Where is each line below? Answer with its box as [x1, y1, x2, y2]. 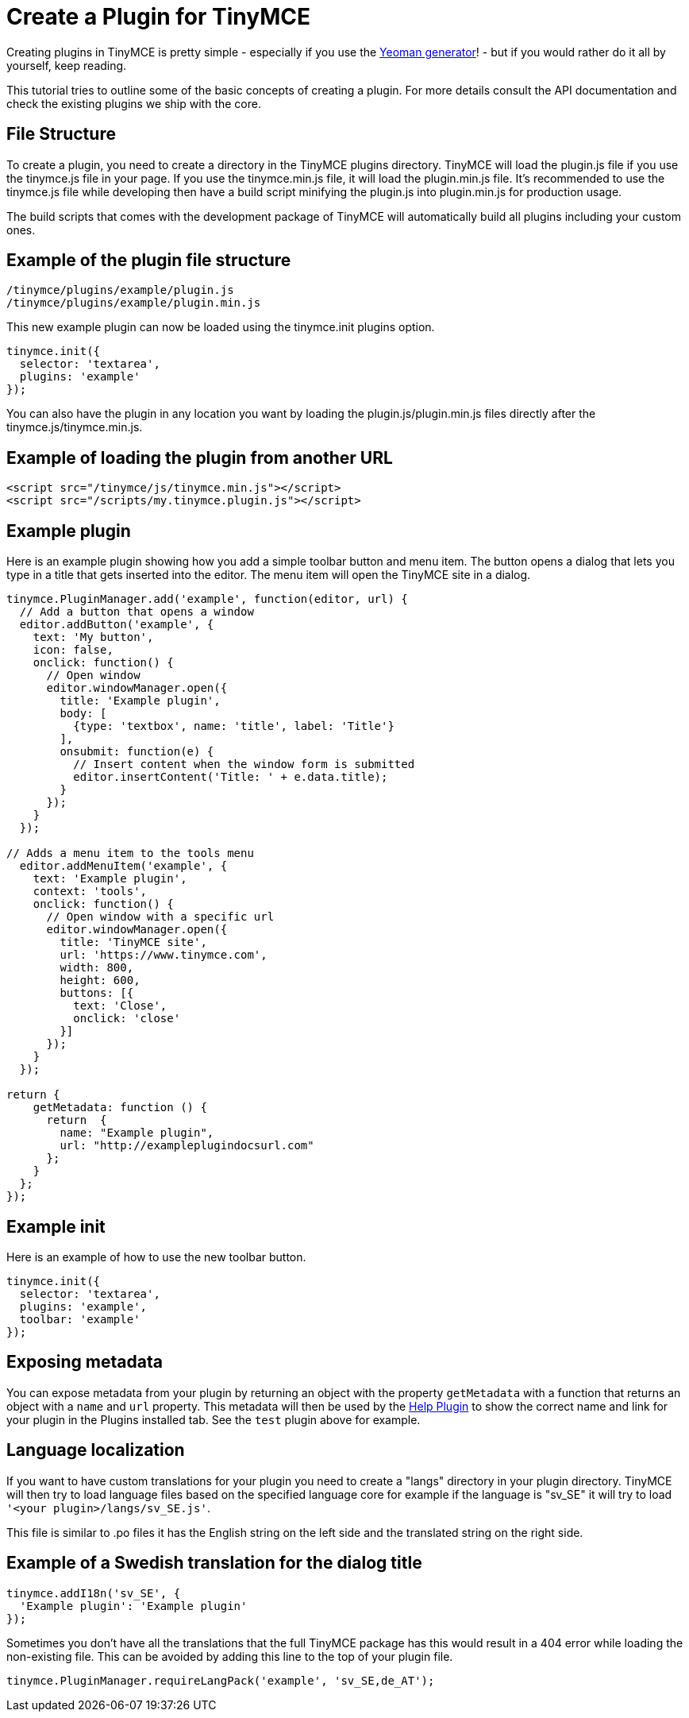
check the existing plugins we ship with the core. [6, 96, 261, 110]
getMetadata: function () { [33, 1101, 207, 1114]
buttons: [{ [60, 986, 134, 1000]
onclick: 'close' [73, 1012, 181, 1025]
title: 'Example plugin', [60, 694, 221, 708]
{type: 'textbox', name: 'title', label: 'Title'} [73, 720, 395, 733]
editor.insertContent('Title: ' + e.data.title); [73, 770, 388, 784]
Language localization [6, 1440, 185, 1461]
